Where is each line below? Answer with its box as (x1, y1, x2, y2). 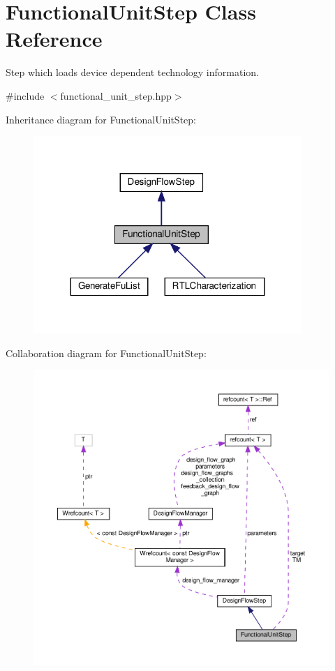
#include (6, 88, 45, 103)
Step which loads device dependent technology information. (6, 65, 259, 80)
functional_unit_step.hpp (60, 88, 172, 103)
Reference (6, 24, 103, 53)
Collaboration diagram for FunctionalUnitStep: (6, 345, 207, 360)
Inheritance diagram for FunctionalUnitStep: (6, 112, 196, 126)
